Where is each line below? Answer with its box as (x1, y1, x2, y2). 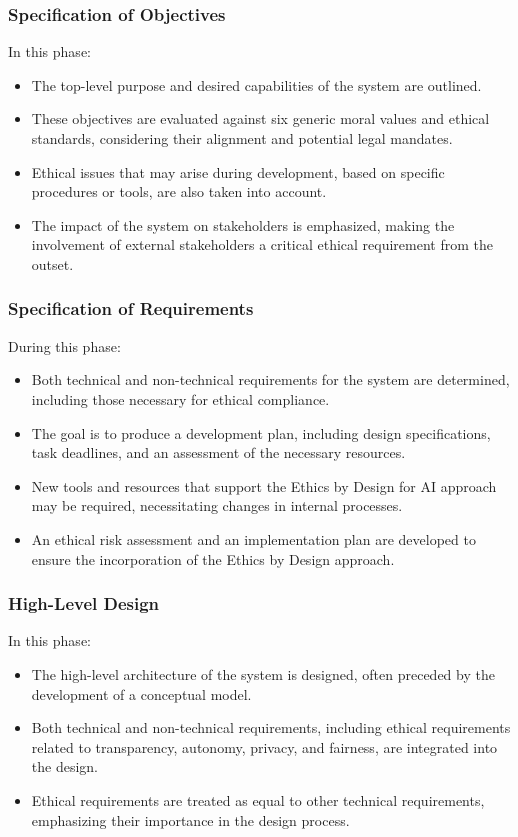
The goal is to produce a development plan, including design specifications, (31, 422, 491, 443)
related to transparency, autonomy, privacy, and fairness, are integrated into (31, 736, 498, 757)
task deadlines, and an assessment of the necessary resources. (31, 442, 406, 463)
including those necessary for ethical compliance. (31, 388, 330, 409)
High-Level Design (8, 591, 160, 616)
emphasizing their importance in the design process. (31, 809, 350, 830)
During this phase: (8, 335, 121, 356)
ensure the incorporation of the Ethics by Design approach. (31, 548, 395, 569)
